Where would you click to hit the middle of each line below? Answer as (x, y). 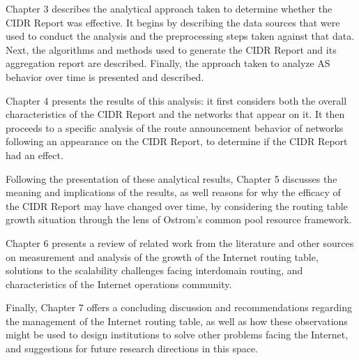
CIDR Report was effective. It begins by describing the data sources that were (173, 22)
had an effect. (35, 155)
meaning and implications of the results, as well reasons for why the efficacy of (173, 192)
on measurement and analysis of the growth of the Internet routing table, (162, 256)
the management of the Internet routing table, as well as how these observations (177, 321)
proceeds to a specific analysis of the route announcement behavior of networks (175, 127)
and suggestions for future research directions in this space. (132, 348)
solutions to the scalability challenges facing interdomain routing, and (154, 270)
